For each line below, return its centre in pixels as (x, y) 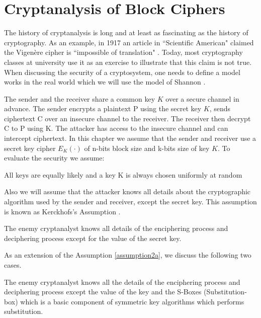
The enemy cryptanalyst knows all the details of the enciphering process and (122, 282)
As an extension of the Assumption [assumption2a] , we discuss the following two (128, 255)
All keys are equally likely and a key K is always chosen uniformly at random (123, 174)
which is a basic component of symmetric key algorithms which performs (132, 301)
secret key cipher (30, 148)
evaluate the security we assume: (54, 158)
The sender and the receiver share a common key (80, 98)
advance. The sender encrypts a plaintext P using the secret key (103, 108)
